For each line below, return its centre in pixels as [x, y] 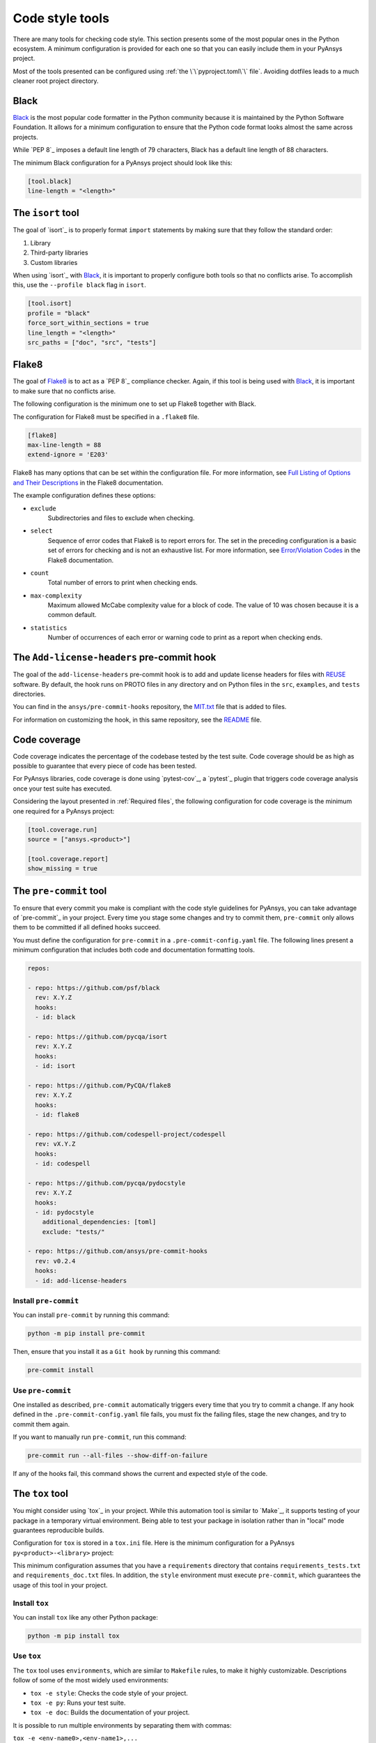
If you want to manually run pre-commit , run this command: [100, 1437]
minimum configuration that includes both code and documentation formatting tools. [134, 950]
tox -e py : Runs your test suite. [78, 1703]
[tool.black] [50, 181]
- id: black [55, 1017]
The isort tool [46, 213]
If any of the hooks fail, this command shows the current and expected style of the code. [140, 1474]
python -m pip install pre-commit [86, 1334]
